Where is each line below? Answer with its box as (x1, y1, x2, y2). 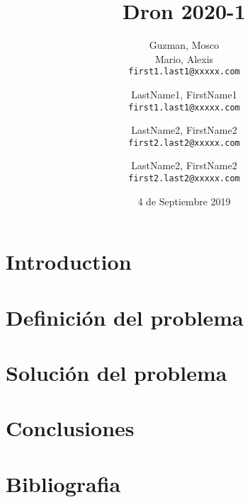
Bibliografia (6, 469, 121, 498)
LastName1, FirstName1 (131, 86, 237, 101)
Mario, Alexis (154, 51, 214, 66)
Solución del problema (6, 358, 227, 387)
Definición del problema (6, 302, 244, 331)
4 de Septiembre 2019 (137, 193, 231, 208)
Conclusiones (6, 413, 135, 443)
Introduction (6, 247, 132, 276)
